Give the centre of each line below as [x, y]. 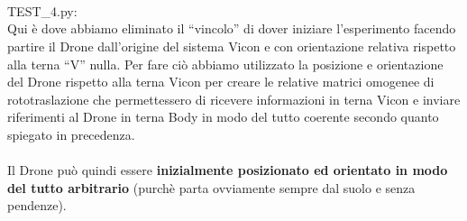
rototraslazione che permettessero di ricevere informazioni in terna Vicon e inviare [234, 99]
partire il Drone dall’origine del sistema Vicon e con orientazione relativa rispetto [232, 46]
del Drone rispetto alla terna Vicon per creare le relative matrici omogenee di [221, 82]
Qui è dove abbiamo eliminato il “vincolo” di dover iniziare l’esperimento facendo [232, 28]
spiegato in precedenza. [71, 134]
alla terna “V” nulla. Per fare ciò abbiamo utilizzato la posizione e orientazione [225, 64]
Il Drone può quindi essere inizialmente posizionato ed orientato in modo [228, 170]
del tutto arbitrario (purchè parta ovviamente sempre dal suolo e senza [211, 187]
